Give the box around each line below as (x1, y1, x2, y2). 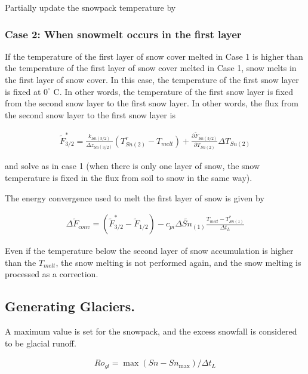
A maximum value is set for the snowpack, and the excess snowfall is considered (5, 325, 297, 338)
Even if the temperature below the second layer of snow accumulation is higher (5, 244, 294, 257)
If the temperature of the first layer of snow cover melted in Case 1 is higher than (5, 50, 303, 62)
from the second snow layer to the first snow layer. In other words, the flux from (5, 97, 298, 109)
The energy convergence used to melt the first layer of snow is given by (5, 191, 264, 204)
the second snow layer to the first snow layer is (5, 108, 175, 121)
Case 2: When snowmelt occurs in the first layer (5, 26, 242, 41)
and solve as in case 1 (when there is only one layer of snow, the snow (5, 160, 260, 172)
